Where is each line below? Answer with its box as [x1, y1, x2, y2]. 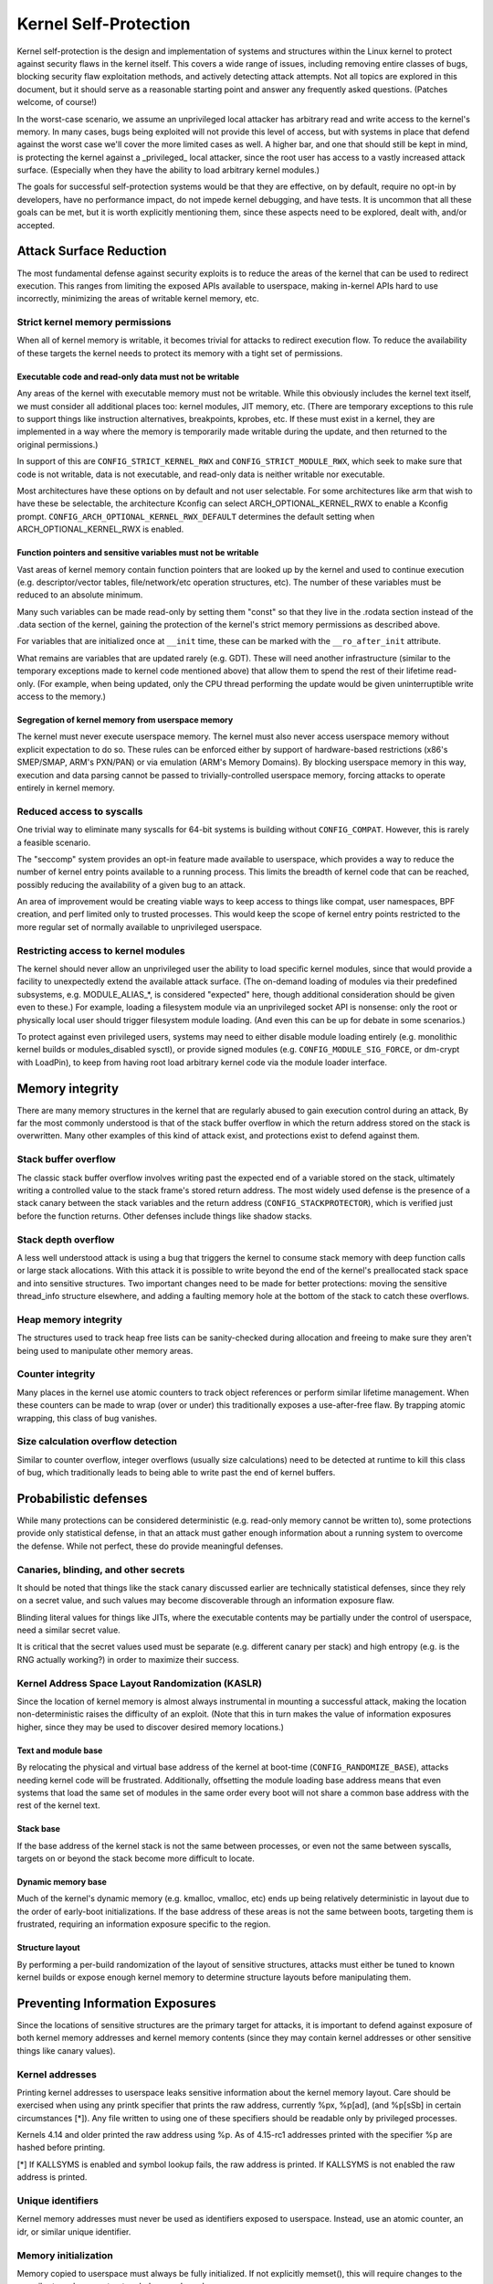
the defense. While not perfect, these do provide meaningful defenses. [16, 1540, 283, 1551]
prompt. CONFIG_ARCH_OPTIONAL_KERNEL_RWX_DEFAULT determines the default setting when [16, 511, 375, 522]
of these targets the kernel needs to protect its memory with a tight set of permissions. [16, 347, 343, 358]
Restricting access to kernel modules [16, 944, 186, 957]
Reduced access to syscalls [16, 805, 143, 818]
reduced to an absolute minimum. [16, 589, 143, 600]
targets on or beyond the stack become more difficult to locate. [16, 1853, 256, 1864]
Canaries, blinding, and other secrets [16, 1563, 185, 1576]
